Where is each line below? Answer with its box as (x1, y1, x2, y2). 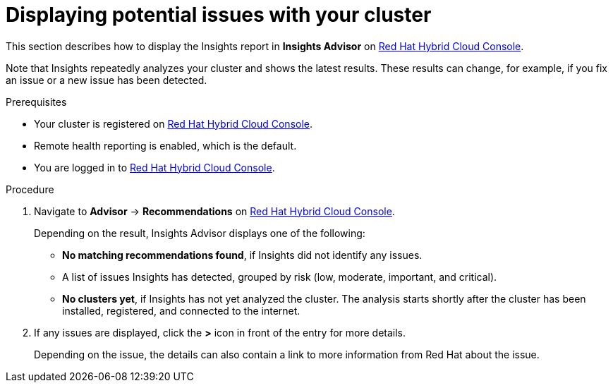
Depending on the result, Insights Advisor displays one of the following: (34, 226, 365, 239)
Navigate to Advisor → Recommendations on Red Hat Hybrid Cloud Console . (34, 205, 395, 217)
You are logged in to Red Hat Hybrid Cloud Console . (34, 161, 275, 174)
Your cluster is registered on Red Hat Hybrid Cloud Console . (34, 117, 313, 130)
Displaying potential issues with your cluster (6, 3, 432, 27)
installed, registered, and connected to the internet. (62, 304, 301, 317)
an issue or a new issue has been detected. (6, 73, 207, 86)
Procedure (6, 183, 54, 195)
